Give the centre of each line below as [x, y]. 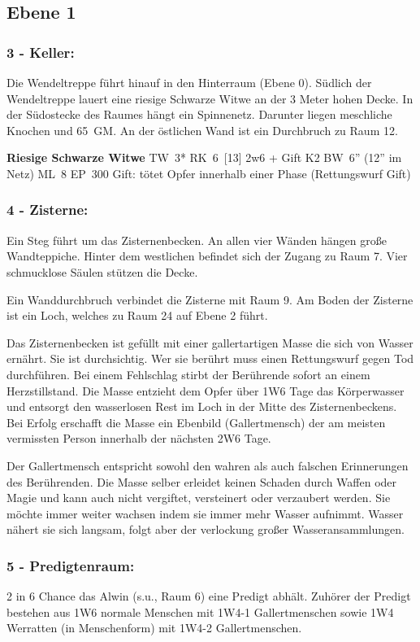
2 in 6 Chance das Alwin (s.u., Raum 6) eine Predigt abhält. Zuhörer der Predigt [209, 596]
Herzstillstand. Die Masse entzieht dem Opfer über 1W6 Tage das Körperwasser [206, 390]
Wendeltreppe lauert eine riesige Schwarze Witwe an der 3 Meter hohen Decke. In [210, 98]
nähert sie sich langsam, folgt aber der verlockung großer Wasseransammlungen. [206, 529]
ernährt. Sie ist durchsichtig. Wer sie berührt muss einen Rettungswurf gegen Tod [210, 358]
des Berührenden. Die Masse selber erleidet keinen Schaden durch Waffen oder [202, 481]
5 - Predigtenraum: [71, 565]
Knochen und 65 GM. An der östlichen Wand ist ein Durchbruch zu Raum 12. [202, 130]
